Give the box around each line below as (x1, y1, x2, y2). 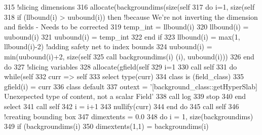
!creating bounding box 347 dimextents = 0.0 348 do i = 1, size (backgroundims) (4, 111, 253, 121)
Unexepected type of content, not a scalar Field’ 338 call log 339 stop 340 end (4, 91, 246, 102)
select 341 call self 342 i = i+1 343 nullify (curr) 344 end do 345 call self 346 (4, 100, 239, 111)
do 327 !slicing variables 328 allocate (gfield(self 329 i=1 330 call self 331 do (4, 61, 237, 72)
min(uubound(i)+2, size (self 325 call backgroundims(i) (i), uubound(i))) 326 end (4, 51, 254, 61)
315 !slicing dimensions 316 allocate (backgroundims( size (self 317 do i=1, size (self (4, 2, 255, 12)
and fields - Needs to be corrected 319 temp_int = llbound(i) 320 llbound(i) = (4, 21, 249, 32)
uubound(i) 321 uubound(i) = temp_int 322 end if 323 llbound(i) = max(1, (4, 31, 240, 42)
